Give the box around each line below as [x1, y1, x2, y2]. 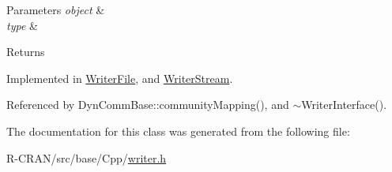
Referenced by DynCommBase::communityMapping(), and [6, 96, 289, 113]
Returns [6, 43, 45, 60]
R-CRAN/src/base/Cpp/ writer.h [6, 149, 167, 166]
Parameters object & [6, 2, 105, 17]
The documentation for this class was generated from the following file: [6, 122, 350, 139]
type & [6, 17, 38, 33]
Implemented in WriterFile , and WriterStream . [6, 69, 233, 86]
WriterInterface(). [301, 96, 387, 113]
